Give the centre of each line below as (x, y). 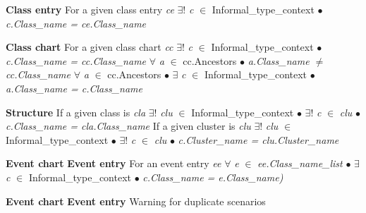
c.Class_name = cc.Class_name (76, 60)
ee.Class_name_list (300, 163)
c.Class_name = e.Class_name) (213, 177)
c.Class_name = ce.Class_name (76, 23)
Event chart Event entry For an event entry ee (114, 163)
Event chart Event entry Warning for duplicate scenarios (136, 201)
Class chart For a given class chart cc (90, 47)
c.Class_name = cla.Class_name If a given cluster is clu (128, 126)
